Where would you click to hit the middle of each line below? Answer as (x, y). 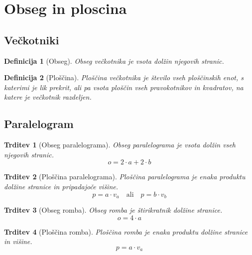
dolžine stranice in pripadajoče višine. (61, 186)
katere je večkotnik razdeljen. (48, 97)
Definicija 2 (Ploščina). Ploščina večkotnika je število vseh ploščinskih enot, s (124, 77)
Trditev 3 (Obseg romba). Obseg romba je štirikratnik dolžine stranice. (113, 209)
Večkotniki (32, 40)
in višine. (18, 241)
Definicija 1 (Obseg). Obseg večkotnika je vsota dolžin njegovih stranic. (114, 61)
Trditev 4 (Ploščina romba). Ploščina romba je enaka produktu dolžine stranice (126, 231)
